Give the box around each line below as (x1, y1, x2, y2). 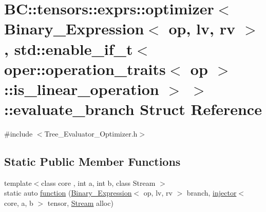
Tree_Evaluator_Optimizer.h (44, 128, 138, 139)
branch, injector (186, 187, 237, 198)
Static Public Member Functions (4, 153, 181, 169)
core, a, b (4, 198, 33, 208)
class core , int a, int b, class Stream (41, 177, 156, 188)
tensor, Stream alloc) (47, 198, 113, 208)
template (4, 177, 32, 188)
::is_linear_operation (4, 78, 159, 99)
